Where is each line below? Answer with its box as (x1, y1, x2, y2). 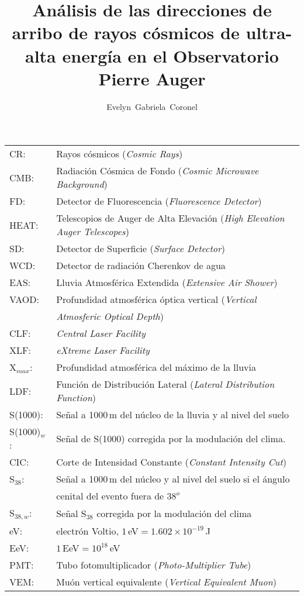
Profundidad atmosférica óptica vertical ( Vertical (56, 292, 257, 306)
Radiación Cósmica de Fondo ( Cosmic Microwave (56, 164, 259, 178)
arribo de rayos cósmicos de (12, 20, 240, 44)
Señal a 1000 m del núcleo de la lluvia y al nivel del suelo (56, 408, 289, 422)
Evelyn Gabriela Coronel (106, 100, 198, 112)
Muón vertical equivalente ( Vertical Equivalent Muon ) (56, 575, 277, 589)
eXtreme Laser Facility (56, 343, 150, 357)
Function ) (56, 391, 96, 405)
